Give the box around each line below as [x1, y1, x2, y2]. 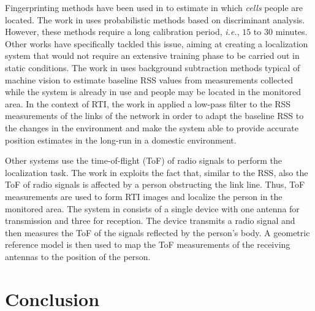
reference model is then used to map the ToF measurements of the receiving [5, 238, 290, 251]
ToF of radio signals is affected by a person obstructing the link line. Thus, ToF [5, 178, 305, 191]
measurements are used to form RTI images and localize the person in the [5, 190, 283, 202]
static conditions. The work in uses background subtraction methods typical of [5, 61, 300, 74]
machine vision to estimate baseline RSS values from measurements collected [5, 73, 294, 86]
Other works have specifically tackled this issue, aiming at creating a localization [5, 37, 308, 50]
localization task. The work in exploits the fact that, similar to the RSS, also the [5, 166, 308, 179]
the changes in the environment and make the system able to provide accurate [5, 121, 299, 134]
